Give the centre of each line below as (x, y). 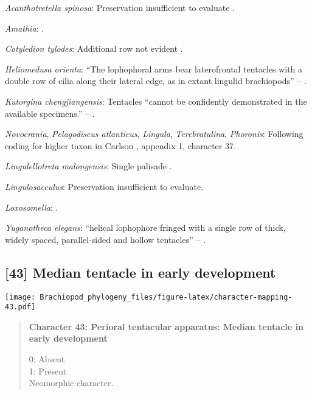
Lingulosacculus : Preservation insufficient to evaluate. (104, 186)
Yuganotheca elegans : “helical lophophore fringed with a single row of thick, (145, 227)
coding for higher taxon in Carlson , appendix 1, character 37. (120, 145)
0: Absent (47, 359)
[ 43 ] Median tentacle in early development (140, 272)
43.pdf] (20, 307)
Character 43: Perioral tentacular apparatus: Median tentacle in (166, 326)
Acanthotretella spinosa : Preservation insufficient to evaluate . (120, 7)
